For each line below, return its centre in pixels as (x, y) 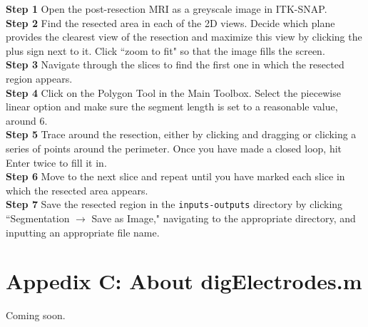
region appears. (39, 78)
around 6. (27, 120)
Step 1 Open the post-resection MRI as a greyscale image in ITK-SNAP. (167, 9)
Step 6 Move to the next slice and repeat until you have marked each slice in (175, 176)
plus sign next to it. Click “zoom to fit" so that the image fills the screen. (165, 50)
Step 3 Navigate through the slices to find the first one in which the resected (175, 64)
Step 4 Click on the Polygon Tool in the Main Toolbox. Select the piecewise (173, 92)
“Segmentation (38, 218)
